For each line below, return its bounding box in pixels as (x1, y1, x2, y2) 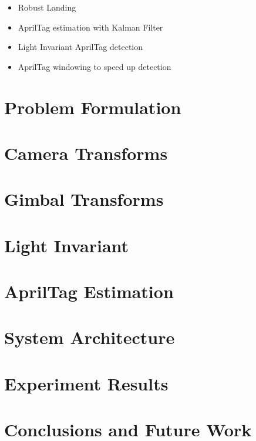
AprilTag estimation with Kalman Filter (18, 21, 163, 33)
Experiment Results (4, 371, 169, 395)
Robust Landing (18, 1, 76, 13)
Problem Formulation (4, 95, 181, 119)
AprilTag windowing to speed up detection (18, 60, 171, 72)
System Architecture (4, 325, 175, 349)
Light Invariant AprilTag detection (18, 41, 143, 53)
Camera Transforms (4, 141, 168, 165)
